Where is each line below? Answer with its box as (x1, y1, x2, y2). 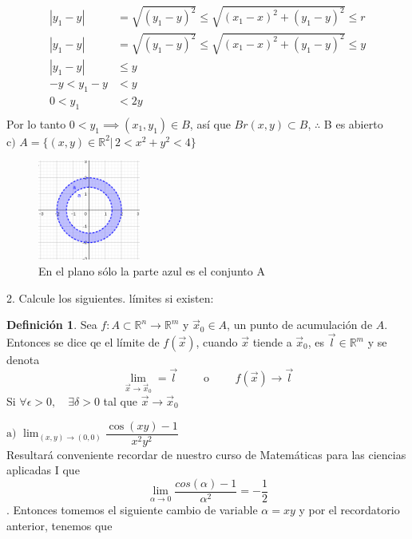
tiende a (252, 334, 292, 350)
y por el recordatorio (299, 501, 400, 517)
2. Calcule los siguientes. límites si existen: (6, 289, 214, 306)
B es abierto (323, 115, 383, 132)
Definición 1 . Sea (6, 316, 97, 333)
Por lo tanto (6, 115, 66, 132)
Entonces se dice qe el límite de (6, 334, 160, 350)
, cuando (196, 334, 238, 350)
